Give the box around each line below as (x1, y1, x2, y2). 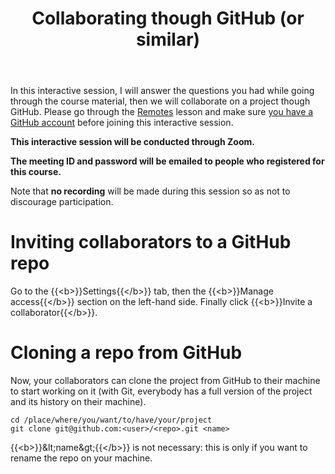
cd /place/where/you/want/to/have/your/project (10, 415, 213, 426)
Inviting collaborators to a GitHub (10, 231, 292, 254)
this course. (10, 166, 62, 178)
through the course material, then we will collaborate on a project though (10, 95, 311, 107)
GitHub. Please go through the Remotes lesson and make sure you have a (10, 106, 314, 118)
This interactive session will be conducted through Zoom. (10, 136, 255, 148)
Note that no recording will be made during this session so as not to (10, 185, 291, 197)
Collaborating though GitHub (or (31, 7, 305, 30)
